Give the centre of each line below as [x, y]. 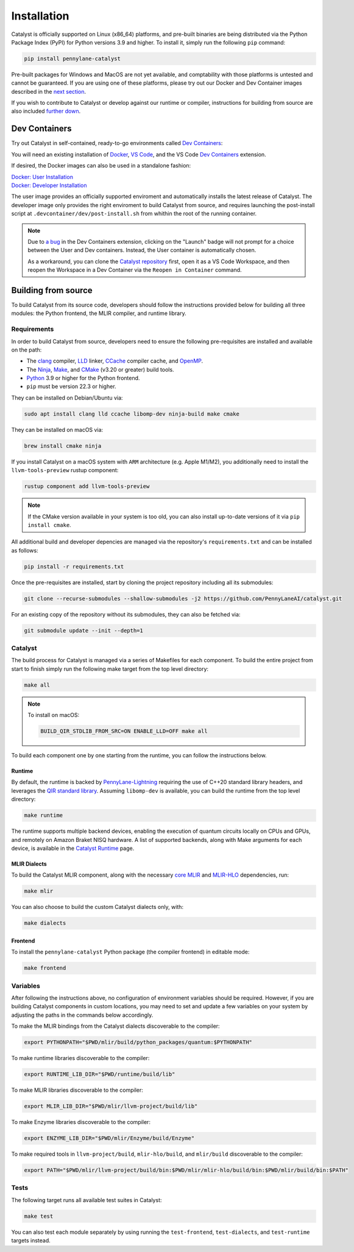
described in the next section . [49, 91]
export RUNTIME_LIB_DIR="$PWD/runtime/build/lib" [100, 1074]
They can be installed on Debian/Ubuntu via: [67, 398]
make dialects [45, 923]
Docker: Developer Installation [49, 185]
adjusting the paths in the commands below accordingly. [82, 1015]
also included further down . [46, 111]
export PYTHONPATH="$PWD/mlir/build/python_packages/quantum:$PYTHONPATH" [138, 1042]
